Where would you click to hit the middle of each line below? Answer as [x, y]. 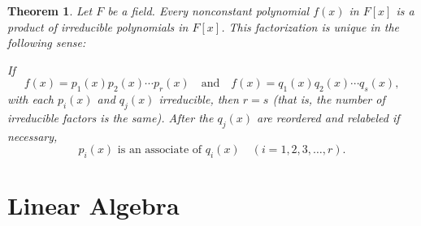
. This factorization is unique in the [310, 26]
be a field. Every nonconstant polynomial [208, 11]
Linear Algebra [93, 205]
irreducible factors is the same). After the [111, 117]
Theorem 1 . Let [50, 11]
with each [30, 99]
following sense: [47, 43]
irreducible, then [199, 99]
